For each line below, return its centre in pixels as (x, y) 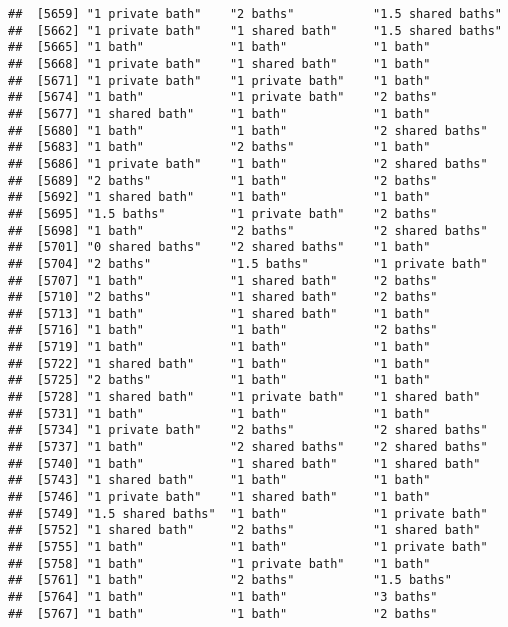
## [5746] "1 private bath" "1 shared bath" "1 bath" (219, 497)
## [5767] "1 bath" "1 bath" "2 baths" (223, 613)
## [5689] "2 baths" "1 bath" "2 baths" (223, 180)
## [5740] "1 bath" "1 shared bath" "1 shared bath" (244, 463)
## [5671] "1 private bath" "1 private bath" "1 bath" (219, 80)
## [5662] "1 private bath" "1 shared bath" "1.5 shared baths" (255, 30)
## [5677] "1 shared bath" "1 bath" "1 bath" (219, 113)
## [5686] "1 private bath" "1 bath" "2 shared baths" (248, 163)
